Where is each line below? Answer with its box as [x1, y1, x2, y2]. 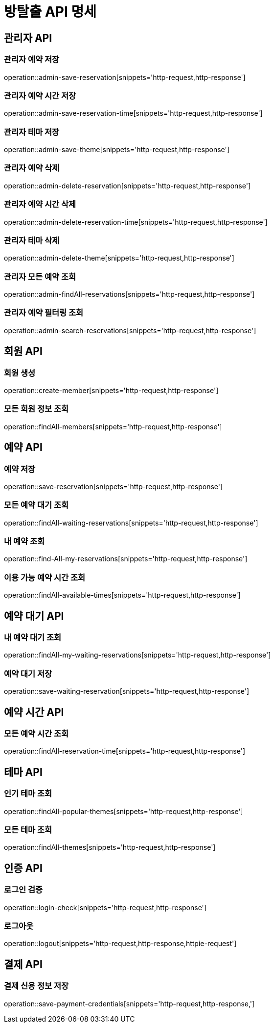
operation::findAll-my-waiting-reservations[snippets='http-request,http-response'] [4, 651, 271, 659]
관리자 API [4, 31, 52, 44]
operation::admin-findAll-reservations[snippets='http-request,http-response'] [4, 290, 255, 299]
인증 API [4, 862, 43, 874]
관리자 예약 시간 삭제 [4, 199, 76, 210]
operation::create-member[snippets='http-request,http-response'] [4, 386, 219, 395]
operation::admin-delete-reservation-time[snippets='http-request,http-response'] [4, 217, 268, 226]
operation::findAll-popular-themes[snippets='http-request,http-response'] [4, 807, 243, 816]
